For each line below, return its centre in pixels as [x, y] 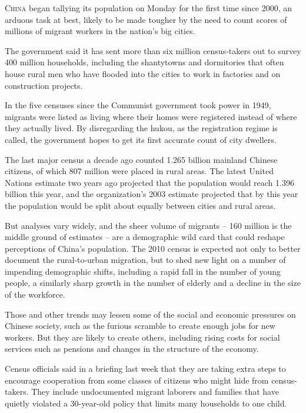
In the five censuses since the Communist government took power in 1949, [138, 105]
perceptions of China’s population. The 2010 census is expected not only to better [153, 248]
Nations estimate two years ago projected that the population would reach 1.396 [149, 182]
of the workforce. [35, 294]
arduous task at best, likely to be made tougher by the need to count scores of [146, 19]
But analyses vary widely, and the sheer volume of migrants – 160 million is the [148, 225]
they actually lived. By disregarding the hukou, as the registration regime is [141, 128]
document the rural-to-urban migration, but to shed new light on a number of [145, 260]
